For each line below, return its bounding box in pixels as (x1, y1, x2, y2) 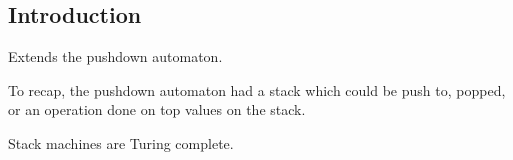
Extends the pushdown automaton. (8, 46, 223, 67)
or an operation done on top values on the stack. (8, 99, 306, 120)
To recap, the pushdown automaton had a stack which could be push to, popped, (8, 79, 506, 100)
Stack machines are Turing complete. (8, 132, 234, 153)
